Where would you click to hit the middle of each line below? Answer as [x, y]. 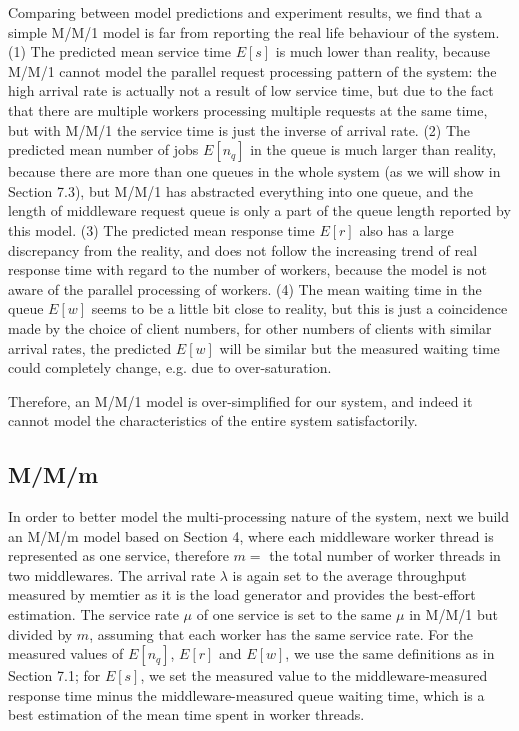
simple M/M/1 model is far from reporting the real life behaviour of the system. [254, 31]
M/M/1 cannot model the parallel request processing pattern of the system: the [252, 70]
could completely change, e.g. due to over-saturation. [170, 367]
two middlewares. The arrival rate [112, 574]
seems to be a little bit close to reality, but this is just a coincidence [299, 308]
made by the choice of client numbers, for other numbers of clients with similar [250, 327]
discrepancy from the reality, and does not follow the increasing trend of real [243, 249]
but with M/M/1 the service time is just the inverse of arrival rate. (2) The [239, 129]
